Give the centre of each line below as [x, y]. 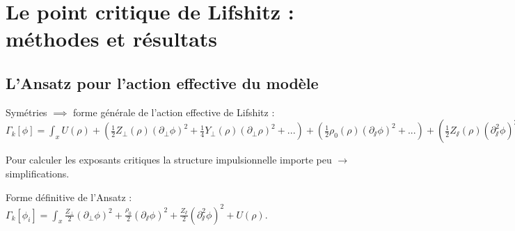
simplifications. [38, 173]
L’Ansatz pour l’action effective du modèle [162, 82]
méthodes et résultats [112, 39]
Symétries [26, 112]
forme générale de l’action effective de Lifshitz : [174, 112]
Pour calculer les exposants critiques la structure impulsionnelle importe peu [169, 160]
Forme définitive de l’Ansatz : [69, 197]
